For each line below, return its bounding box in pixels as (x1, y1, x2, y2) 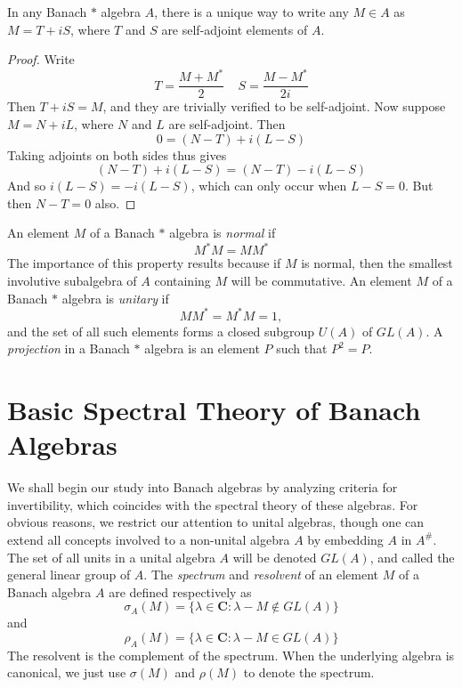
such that (276, 339, 328, 358)
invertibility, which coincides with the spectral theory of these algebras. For (7, 495, 418, 514)
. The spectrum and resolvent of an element (143, 565, 379, 584)
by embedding (307, 530, 384, 548)
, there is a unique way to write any (154, 3, 349, 20)
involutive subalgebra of (7, 271, 137, 289)
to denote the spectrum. (243, 663, 375, 682)
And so (7, 176, 46, 195)
